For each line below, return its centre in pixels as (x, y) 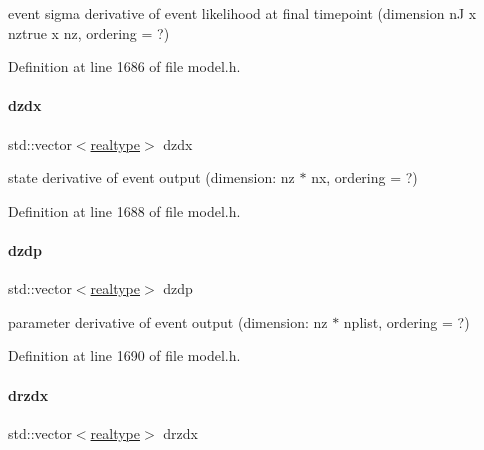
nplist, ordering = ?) (406, 321)
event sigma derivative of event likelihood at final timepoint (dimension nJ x (242, 13)
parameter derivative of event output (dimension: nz (168, 321)
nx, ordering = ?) (364, 177)
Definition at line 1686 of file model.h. (124, 66)
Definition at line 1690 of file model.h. (124, 355)
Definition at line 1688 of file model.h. (124, 210)
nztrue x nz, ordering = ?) (89, 32)
